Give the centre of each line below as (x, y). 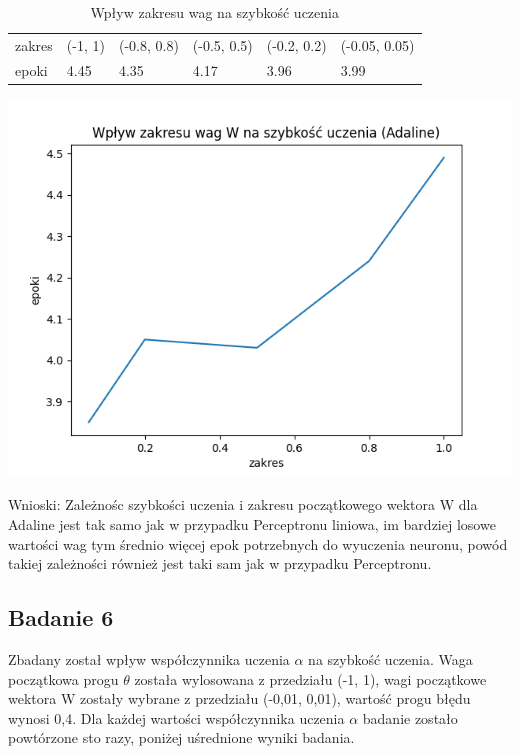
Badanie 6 (61, 617)
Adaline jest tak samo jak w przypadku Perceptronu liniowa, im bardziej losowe (252, 523)
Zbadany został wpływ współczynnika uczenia (149, 658)
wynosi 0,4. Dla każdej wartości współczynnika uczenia (176, 717)
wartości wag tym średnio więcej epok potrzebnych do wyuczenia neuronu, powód (258, 543)
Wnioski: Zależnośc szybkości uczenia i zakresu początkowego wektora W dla (243, 504)
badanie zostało (410, 717)
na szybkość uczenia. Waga (390, 658)
